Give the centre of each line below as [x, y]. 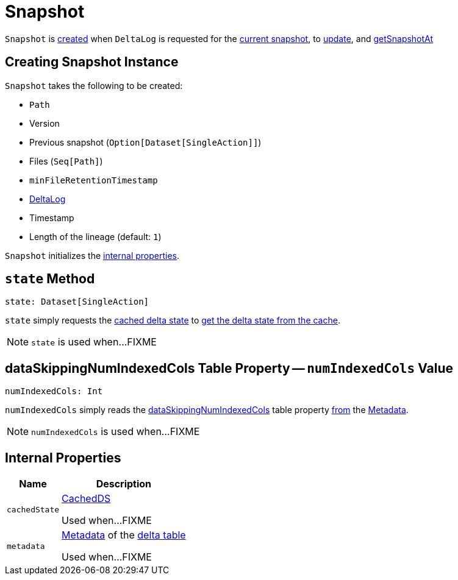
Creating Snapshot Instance [92, 62]
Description [124, 484]
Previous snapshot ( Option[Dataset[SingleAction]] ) [145, 142]
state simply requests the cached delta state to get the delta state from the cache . [173, 320]
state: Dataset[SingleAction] [77, 302]
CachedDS [86, 499]
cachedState [33, 509]
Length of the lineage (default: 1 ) [95, 236]
